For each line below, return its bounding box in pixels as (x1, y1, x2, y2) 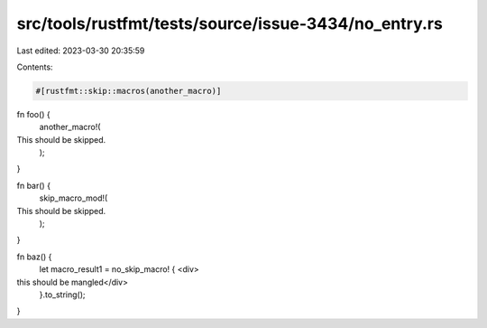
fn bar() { (16, 180, 51, 191)
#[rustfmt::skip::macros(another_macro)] (35, 86, 222, 96)
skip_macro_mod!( (39, 192, 108, 203)
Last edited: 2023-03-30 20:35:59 (16, 45, 145, 56)
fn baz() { (16, 251, 52, 262)
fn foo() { (16, 108, 51, 119)
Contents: (16, 61, 53, 72)
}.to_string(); (39, 289, 86, 300)
